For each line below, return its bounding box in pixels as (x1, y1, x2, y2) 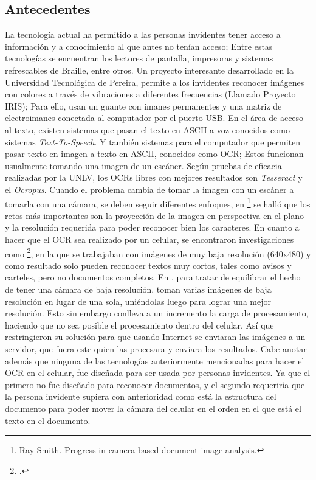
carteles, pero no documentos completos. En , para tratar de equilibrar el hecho (5, 271, 301, 283)
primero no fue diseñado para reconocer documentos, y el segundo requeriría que (5, 378, 305, 391)
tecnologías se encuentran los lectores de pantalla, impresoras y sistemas (5, 52, 273, 64)
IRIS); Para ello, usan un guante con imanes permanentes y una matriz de (5, 99, 282, 112)
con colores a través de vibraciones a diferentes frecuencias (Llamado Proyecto (5, 88, 296, 100)
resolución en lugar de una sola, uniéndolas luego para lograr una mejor (5, 294, 272, 307)
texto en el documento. (5, 414, 91, 426)
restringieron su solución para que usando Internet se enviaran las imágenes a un (5, 330, 306, 343)
